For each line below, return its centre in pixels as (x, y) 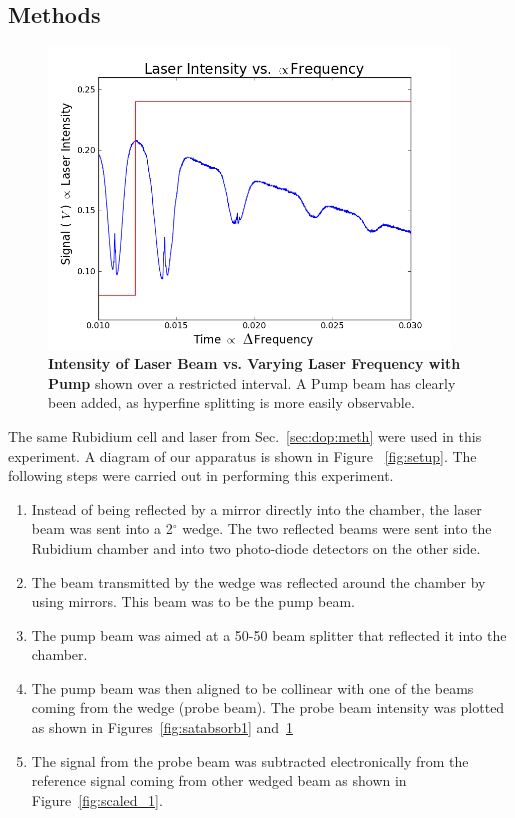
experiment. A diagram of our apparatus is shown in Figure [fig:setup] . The (242, 455)
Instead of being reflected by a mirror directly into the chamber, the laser (256, 508)
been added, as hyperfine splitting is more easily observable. (231, 402)
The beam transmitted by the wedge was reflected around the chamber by (258, 581)
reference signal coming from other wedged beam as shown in (219, 780)
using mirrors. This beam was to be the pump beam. (193, 601)
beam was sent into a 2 (102, 528)
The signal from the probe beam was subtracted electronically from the (250, 760)
